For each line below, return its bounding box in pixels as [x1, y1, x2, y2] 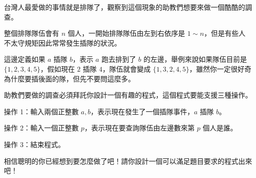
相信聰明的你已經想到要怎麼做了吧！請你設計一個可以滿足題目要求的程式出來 [4, 155, 252, 166]
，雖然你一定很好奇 [189, 63, 252, 74]
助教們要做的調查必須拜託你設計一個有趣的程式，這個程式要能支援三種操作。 [4, 90, 252, 100]
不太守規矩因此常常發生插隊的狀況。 [4, 37, 121, 48]
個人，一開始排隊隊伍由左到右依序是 [67, 28, 185, 38]
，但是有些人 [204, 28, 246, 38]
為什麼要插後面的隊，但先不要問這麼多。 [4, 73, 135, 83]
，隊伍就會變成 [102, 63, 151, 74]
